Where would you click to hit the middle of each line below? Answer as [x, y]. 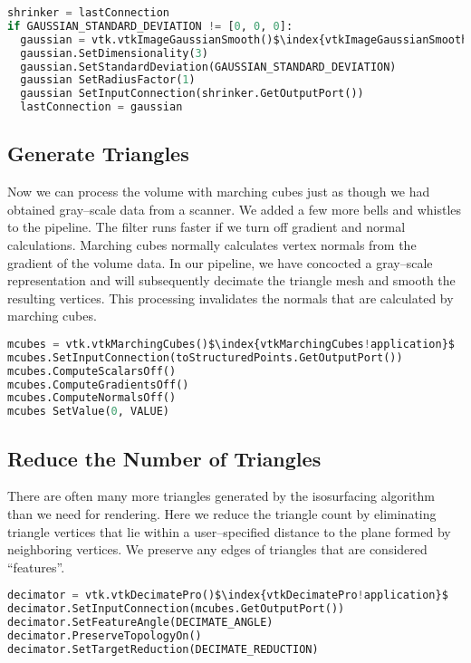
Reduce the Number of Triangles [164, 458]
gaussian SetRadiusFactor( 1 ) [108, 80]
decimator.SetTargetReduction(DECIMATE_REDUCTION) [163, 649]
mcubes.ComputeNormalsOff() [92, 398]
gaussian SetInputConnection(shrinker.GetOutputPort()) [192, 94]
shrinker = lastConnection [88, 13]
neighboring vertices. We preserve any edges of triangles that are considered [217, 549]
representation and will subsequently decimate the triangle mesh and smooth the [231, 280]
